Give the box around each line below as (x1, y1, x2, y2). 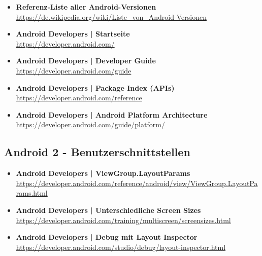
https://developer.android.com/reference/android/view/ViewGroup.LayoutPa (16, 177, 258, 188)
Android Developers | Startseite (16, 28, 130, 39)
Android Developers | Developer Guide (16, 55, 156, 66)
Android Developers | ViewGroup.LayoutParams (16, 168, 190, 178)
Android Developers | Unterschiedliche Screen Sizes (16, 204, 201, 215)
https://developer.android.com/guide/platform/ (16, 119, 165, 130)
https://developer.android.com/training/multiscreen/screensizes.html (16, 214, 231, 225)
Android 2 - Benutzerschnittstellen (4, 144, 190, 160)
